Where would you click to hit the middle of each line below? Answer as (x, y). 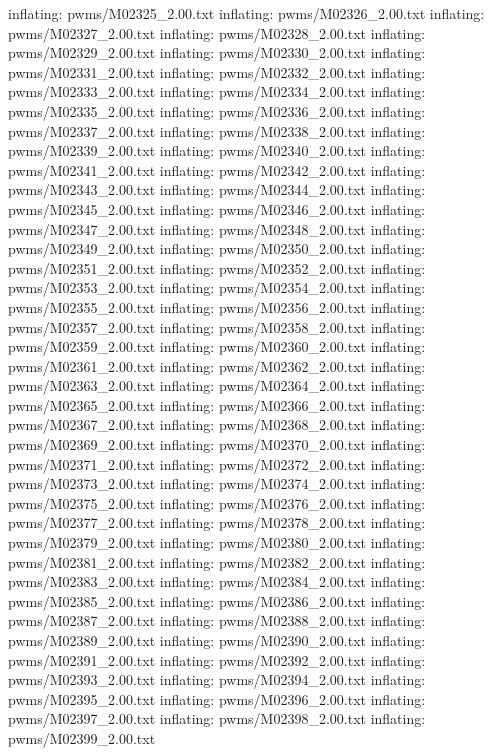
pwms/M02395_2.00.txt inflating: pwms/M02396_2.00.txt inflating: (217, 698)
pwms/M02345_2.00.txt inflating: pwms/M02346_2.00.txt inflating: (217, 208)
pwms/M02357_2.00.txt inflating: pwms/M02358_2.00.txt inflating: (217, 326)
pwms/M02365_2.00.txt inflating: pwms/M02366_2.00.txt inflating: (217, 404)
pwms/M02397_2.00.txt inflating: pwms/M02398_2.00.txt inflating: (217, 718)
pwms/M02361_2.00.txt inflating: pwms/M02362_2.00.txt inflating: (217, 365)
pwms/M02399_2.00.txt (82, 737)
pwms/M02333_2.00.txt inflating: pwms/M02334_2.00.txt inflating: (217, 91)
